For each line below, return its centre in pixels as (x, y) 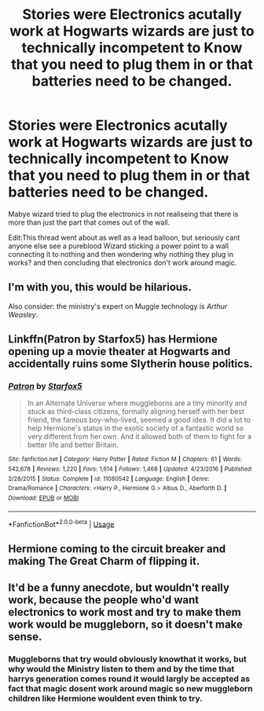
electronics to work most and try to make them (125, 612)
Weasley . (23, 314)
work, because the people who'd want (104, 600)
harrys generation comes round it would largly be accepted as (129, 679)
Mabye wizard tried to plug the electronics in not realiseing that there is (123, 214)
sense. (25, 637)
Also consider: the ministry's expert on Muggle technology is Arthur (118, 306)
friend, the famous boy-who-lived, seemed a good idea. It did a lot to (139, 420)
